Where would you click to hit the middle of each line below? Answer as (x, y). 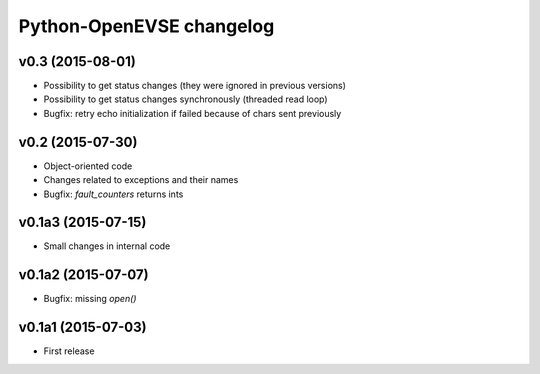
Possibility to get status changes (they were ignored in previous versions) (195, 86)
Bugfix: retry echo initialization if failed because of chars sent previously (192, 113)
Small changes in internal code (107, 246)
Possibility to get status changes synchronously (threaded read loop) (186, 99)
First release (69, 351)
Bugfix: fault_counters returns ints (113, 194)
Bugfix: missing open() (90, 299)
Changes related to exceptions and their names (141, 180)
